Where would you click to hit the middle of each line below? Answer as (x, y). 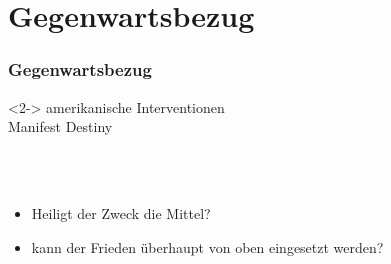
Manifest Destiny (60, 126)
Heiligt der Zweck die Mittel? (121, 212)
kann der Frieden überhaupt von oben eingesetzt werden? (207, 246)
